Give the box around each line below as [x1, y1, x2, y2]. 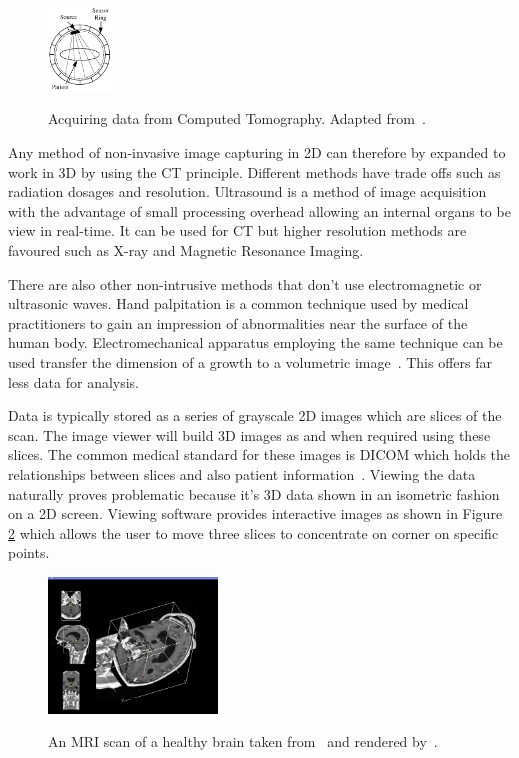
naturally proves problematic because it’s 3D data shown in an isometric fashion [8, 483, 500, 504]
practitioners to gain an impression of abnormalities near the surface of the [8, 312, 468, 333]
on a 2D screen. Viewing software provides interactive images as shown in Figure [8, 503, 503, 524]
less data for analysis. [8, 371, 140, 392]
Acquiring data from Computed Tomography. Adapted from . [48, 108, 426, 129]
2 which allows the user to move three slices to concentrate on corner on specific [8, 522, 499, 543]
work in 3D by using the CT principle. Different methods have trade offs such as [8, 161, 501, 182]
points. [8, 542, 50, 563]
